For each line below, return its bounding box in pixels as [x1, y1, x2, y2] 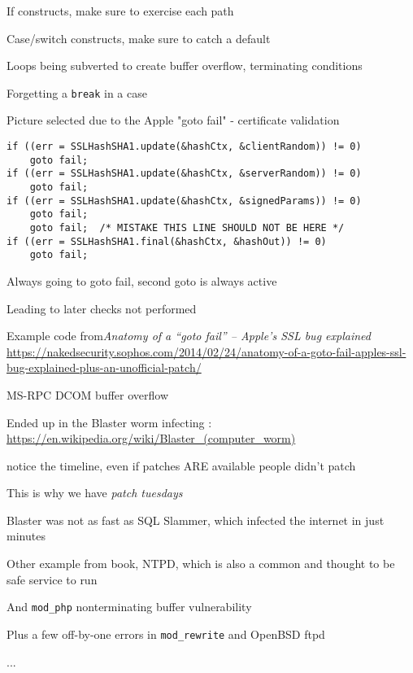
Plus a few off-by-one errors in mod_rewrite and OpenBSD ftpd [7, 625, 325, 642]
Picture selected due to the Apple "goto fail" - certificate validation [7, 111, 340, 129]
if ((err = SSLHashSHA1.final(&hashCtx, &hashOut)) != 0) [7, 235, 327, 247]
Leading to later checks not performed [7, 299, 197, 317]
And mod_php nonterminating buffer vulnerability [7, 598, 252, 615]
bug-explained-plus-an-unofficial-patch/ [7, 359, 202, 376]
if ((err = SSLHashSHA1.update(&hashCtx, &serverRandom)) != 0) [7, 168, 362, 180]
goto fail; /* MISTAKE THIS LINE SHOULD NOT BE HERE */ [29, 221, 345, 234]
